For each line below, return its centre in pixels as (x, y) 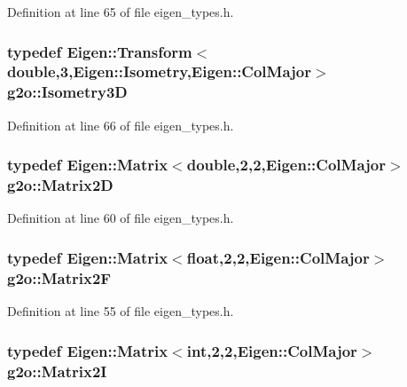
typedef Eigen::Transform (100, 51)
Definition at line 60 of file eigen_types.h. (121, 218)
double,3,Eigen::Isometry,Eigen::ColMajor (160, 71)
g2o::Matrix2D (60, 185)
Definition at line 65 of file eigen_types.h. (121, 12)
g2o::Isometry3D (67, 92)
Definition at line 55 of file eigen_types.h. (121, 311)
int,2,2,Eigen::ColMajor (272, 350)
